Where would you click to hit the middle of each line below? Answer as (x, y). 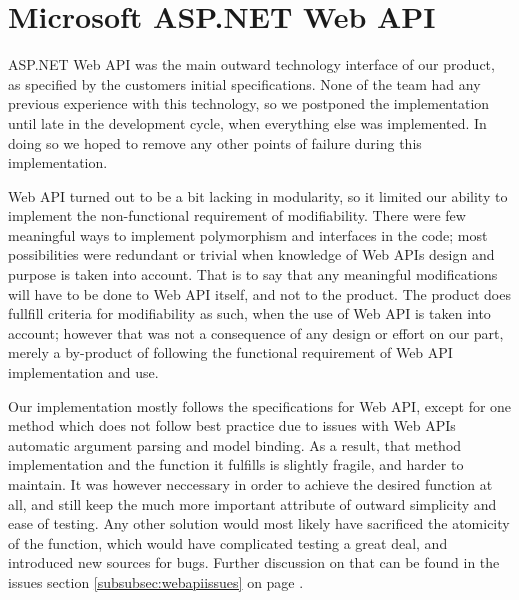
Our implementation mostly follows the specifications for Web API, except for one (260, 405)
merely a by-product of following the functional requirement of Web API (230, 352)
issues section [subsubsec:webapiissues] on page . (156, 581)
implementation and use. (83, 372)
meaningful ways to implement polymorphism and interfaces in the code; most (248, 234)
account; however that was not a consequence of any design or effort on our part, (256, 332)
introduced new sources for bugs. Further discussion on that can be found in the (254, 562)
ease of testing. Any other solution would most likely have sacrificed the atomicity (259, 523)
